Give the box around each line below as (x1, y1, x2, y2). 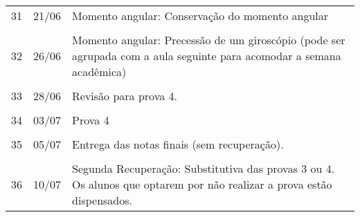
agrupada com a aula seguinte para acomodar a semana (72, 48, 341, 64)
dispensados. (72, 192, 132, 208)
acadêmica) (72, 64, 127, 79)
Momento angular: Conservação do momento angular (72, 8, 329, 23)
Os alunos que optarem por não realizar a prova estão (72, 176, 332, 192)
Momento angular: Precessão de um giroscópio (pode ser (72, 32, 345, 48)
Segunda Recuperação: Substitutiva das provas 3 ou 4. (72, 160, 335, 176)
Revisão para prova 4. (72, 88, 177, 104)
